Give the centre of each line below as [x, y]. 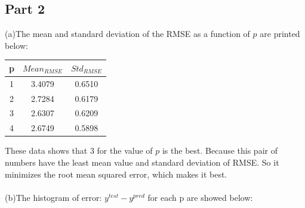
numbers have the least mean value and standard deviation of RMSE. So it [142, 162]
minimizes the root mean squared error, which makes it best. [116, 174]
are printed [280, 34]
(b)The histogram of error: [53, 197]
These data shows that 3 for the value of [79, 150]
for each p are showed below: [200, 197]
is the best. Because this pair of [220, 150]
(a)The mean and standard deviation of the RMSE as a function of [127, 34]
